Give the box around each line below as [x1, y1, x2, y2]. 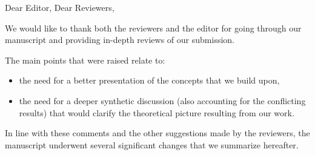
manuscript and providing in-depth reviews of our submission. [5, 33, 234, 46]
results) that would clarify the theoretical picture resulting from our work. [19, 106, 294, 119]
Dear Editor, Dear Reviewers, [5, 1, 114, 13]
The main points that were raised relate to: [5, 53, 165, 66]
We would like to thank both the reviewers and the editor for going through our [5, 21, 302, 34]
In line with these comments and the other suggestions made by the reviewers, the [5, 127, 310, 139]
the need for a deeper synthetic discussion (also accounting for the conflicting [19, 94, 306, 107]
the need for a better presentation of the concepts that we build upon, [19, 74, 280, 87]
